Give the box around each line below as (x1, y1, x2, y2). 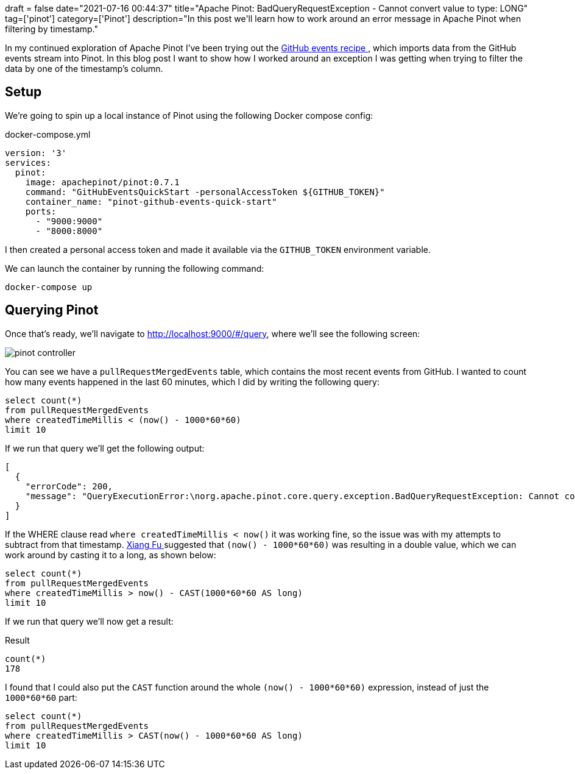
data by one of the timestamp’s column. (5, 63, 163, 74)
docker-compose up (5, 282, 93, 292)
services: (5, 157, 51, 168)
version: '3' (5, 147, 67, 158)
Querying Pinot (5, 302, 99, 318)
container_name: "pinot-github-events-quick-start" (25, 196, 277, 207)
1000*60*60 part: (5, 692, 77, 703)
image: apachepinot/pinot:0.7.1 (25, 177, 180, 187)
